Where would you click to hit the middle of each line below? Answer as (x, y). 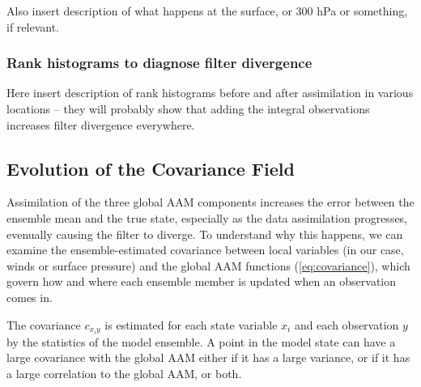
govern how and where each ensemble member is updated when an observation (202, 281)
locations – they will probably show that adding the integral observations (188, 108)
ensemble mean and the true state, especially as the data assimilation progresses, (207, 217)
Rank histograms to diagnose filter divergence (159, 63)
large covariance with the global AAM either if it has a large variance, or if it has (208, 357)
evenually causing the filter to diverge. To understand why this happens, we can (205, 234)
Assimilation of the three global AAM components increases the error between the (210, 202)
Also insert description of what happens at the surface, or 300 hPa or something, (207, 11)
